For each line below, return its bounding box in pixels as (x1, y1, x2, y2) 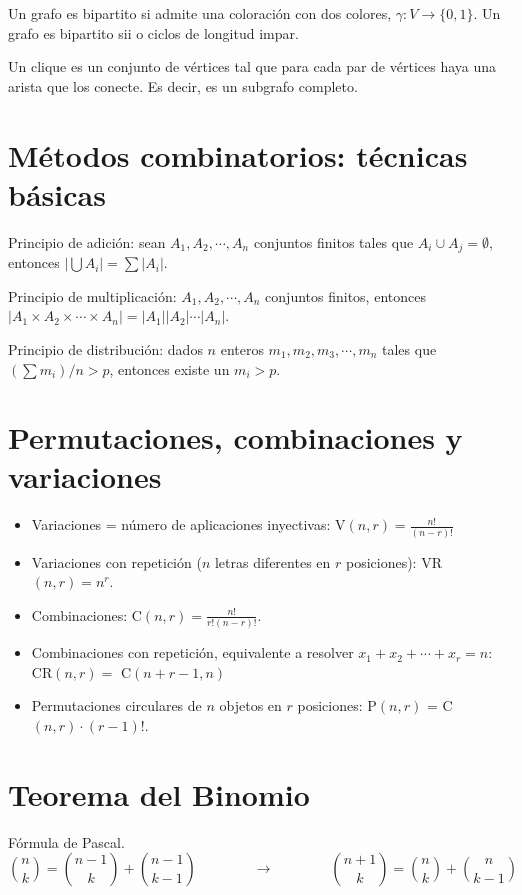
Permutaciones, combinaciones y (8, 417, 463, 458)
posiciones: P (297, 695, 377, 716)
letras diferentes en (214, 551, 331, 572)
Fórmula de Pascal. (8, 831, 125, 852)
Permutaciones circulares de (31, 695, 202, 716)
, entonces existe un (109, 358, 230, 379)
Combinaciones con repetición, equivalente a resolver (31, 642, 354, 663)
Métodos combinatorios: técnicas (8, 134, 468, 175)
